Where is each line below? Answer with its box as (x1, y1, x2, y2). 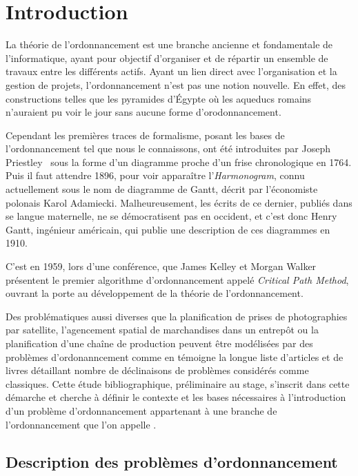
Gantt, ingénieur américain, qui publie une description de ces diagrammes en (6, 222, 330, 236)
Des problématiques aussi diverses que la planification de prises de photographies (6, 309, 348, 323)
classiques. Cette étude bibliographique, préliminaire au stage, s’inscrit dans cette (6, 376, 350, 391)
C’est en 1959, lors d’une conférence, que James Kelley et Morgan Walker (6, 259, 317, 273)
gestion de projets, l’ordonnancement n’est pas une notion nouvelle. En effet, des (6, 77, 346, 92)
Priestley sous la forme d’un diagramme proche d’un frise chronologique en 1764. (6, 154, 352, 169)
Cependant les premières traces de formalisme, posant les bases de (6, 127, 285, 142)
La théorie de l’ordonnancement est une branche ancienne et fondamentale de (6, 37, 333, 52)
